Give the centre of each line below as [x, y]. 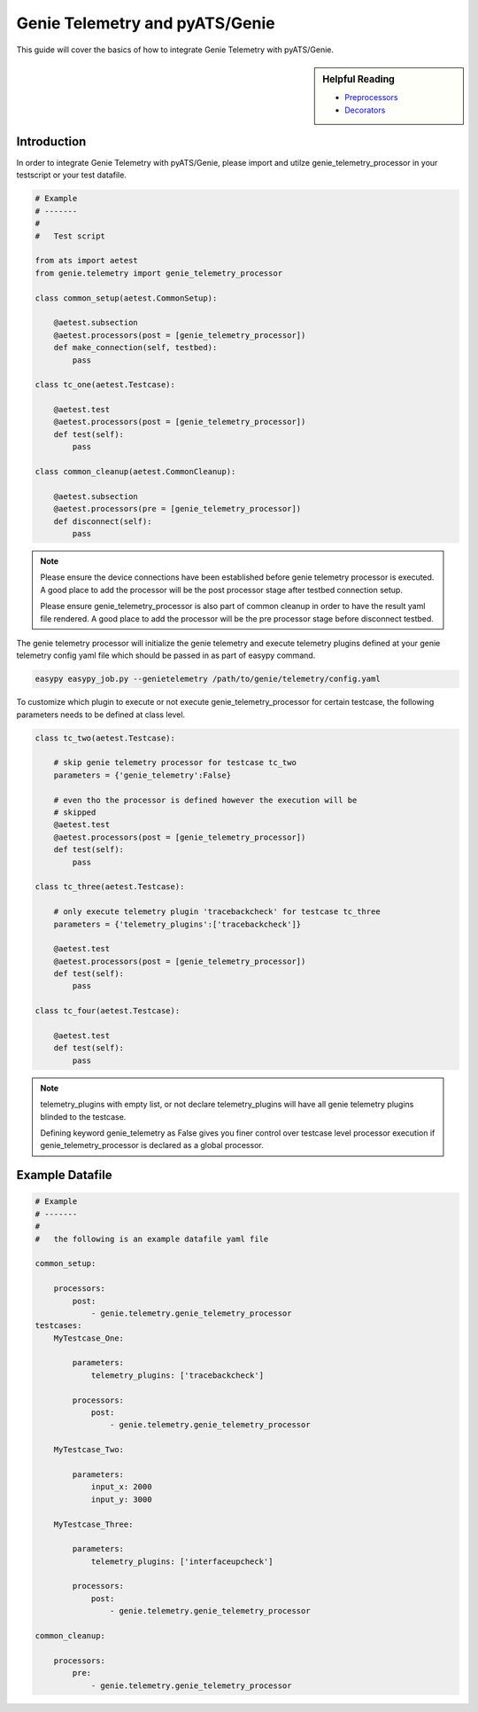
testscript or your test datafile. [72, 175]
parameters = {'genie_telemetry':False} [143, 775]
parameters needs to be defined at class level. [101, 715]
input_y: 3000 [121, 1499]
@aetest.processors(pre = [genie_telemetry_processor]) [177, 509]
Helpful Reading [359, 79]
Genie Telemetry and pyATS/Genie [146, 23]
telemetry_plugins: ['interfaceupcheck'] [182, 1561]
